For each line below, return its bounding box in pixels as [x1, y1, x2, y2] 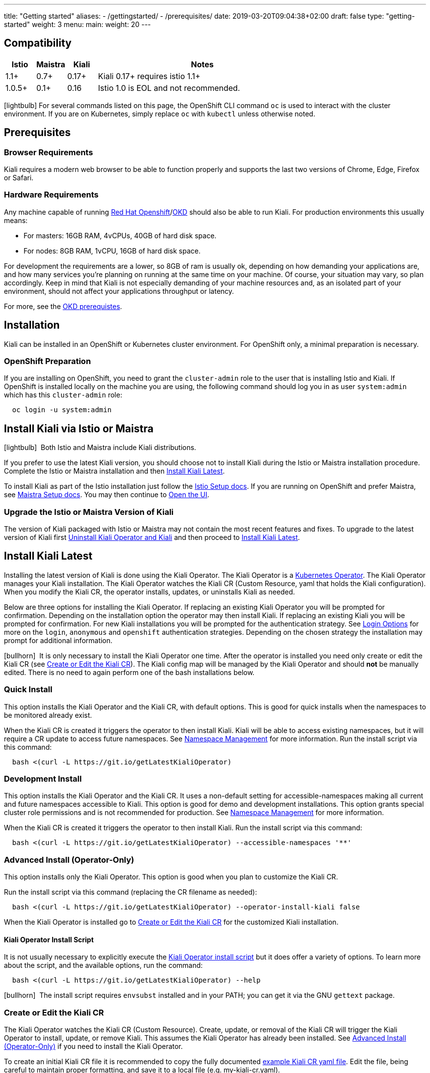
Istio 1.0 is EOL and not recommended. [98, 83, 240, 93]
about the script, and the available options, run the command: [4, 961, 203, 970]
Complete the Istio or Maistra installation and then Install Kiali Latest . [4, 467, 225, 476]
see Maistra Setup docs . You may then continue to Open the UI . [4, 490, 210, 499]
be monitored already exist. [4, 710, 92, 719]
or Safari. [4, 173, 34, 182]
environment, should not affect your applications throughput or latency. [4, 286, 234, 295]
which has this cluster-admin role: [4, 391, 122, 399]
